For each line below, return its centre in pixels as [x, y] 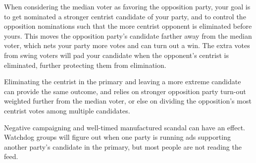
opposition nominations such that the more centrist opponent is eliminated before [128, 26]
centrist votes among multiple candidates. [67, 110]
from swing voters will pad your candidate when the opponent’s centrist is [116, 55]
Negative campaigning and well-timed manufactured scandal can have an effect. [125, 127]
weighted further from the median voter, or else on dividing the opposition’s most [128, 101]
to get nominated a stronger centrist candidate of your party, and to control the [125, 16]
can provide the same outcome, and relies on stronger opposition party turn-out [125, 91]
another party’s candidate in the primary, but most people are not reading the [123, 146]
